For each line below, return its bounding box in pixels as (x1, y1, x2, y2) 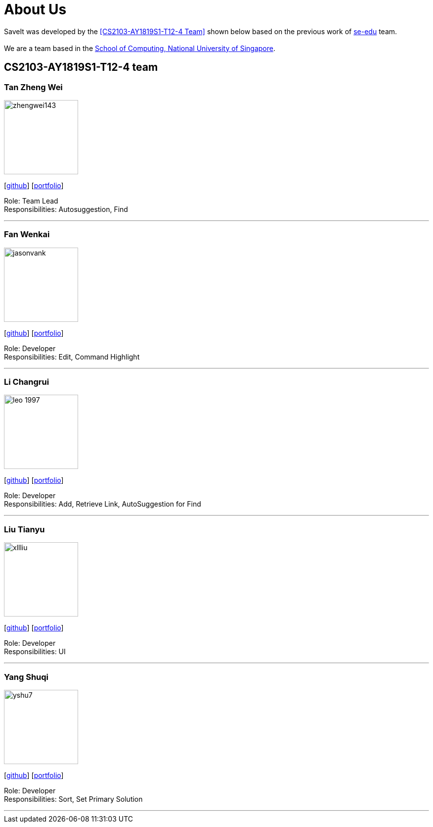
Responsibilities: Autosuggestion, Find (4, 205, 128, 213)
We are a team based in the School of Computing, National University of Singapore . (4, 44, 276, 52)
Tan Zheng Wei (4, 82, 63, 92)
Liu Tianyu (4, 524, 45, 534)
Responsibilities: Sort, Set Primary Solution (4, 794, 143, 803)
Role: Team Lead (4, 196, 58, 205)
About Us (4, 1, 67, 18)
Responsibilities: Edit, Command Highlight (4, 352, 140, 361)
